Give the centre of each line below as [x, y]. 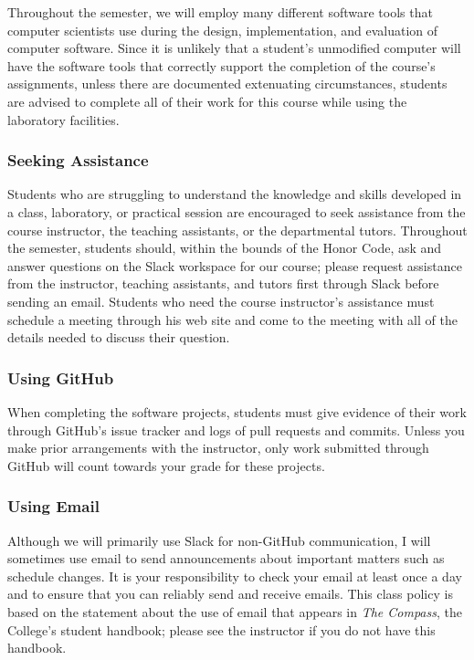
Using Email [53, 506]
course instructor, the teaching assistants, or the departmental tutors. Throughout [237, 230]
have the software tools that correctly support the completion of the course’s [221, 65]
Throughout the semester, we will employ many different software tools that [220, 12]
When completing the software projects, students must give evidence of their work [237, 411]
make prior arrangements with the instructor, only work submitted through [218, 448]
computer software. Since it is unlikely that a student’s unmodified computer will [234, 48]
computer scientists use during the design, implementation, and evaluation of [223, 30]
